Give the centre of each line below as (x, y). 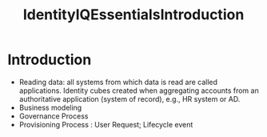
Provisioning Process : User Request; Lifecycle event (106, 124)
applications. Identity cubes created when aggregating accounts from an (139, 91)
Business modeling (50, 107)
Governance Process (54, 116)
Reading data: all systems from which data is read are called (118, 82)
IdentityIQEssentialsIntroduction (133, 15)
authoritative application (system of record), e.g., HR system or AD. (130, 99)
